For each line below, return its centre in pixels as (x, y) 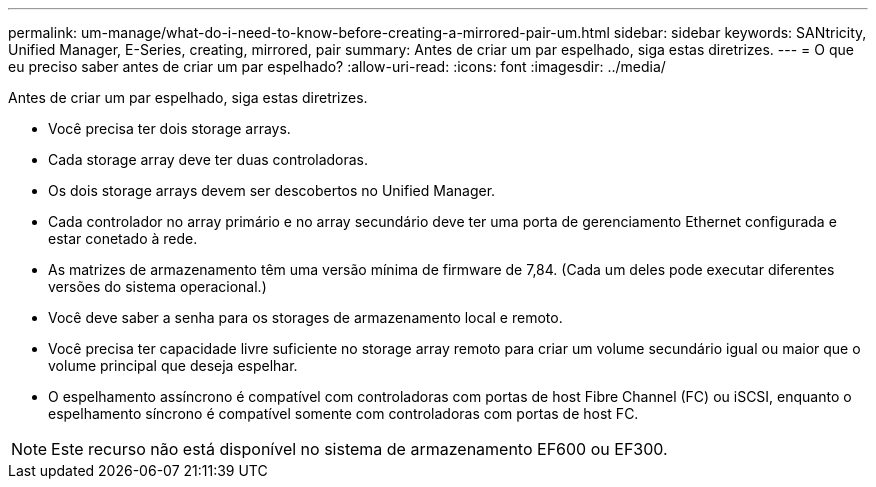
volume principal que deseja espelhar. (173, 365)
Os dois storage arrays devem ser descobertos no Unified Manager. (272, 190)
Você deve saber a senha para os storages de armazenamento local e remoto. (305, 317)
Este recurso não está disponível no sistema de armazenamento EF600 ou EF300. (359, 449)
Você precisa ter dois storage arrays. (169, 128)
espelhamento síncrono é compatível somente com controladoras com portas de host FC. (343, 413)
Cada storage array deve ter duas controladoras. (208, 159)
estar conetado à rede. (123, 238)
